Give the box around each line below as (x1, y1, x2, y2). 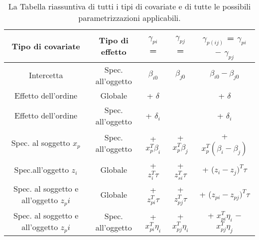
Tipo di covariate (11, 40, 80, 52)
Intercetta (28, 69, 63, 81)
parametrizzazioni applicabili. (78, 12, 181, 23)
